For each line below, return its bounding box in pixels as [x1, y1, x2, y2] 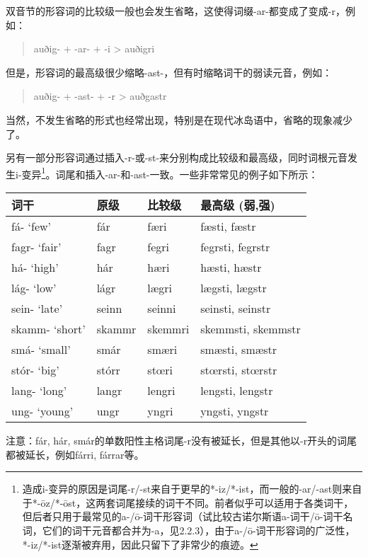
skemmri [147, 321, 190, 337]
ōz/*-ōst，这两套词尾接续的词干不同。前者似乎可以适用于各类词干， [40, 495, 354, 510]
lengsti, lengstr [200, 382, 273, 398]
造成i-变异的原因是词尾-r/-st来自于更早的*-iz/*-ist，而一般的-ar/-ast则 [22, 481, 343, 496]
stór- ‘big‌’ [11, 362, 59, 378]
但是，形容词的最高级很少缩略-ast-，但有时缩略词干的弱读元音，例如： [6, 64, 333, 79]
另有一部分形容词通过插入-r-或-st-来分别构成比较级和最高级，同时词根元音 [6, 150, 348, 165]
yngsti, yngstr [200, 403, 269, 419]
